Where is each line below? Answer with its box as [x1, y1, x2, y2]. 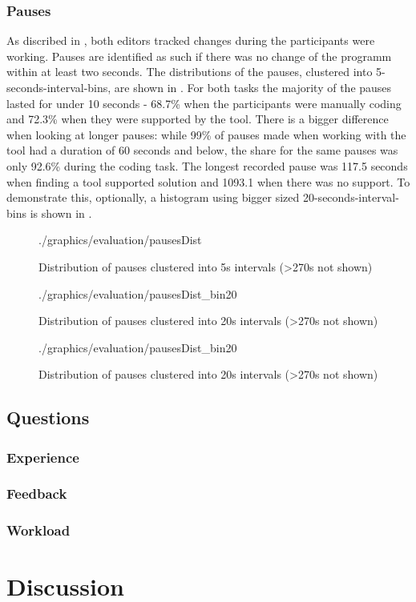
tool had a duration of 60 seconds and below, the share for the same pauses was [6, 142, 398, 159]
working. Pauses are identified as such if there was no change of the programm [6, 47, 392, 64]
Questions [6, 405, 90, 430]
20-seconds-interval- [302, 189, 399, 206]
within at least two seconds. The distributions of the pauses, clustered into [6, 63, 373, 80]
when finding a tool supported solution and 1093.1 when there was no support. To [6, 173, 410, 190]
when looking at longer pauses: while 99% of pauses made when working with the [6, 126, 406, 142]
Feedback [6, 484, 67, 504]
